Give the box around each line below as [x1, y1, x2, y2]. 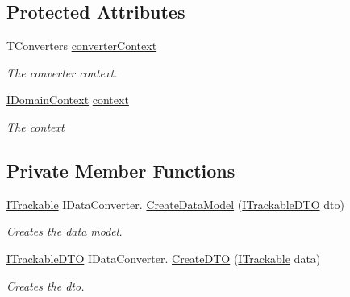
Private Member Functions [6, 157, 235, 182]
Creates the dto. [6, 277, 85, 294]
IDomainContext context [6, 91, 129, 108]
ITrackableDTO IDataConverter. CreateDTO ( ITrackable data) [6, 249, 321, 266]
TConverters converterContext [6, 37, 157, 54]
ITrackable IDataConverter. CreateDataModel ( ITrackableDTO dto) [6, 195, 344, 212]
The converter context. [6, 64, 118, 81]
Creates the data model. [6, 223, 123, 240]
